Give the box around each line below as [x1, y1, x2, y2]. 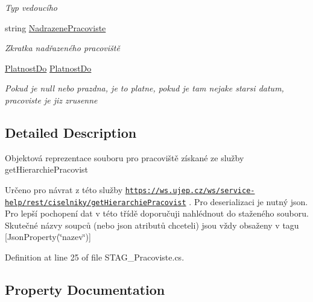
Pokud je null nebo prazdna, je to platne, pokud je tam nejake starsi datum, [5, 82, 284, 94]
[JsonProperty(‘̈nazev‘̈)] [5, 230, 91, 243]
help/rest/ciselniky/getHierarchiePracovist [5, 198, 186, 207]
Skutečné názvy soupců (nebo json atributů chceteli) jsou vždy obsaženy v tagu [5, 218, 299, 231]
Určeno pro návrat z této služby [5, 183, 123, 196]
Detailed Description [5, 123, 137, 141]
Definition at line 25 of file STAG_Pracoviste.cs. [5, 251, 185, 263]
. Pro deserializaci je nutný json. [189, 195, 308, 208]
